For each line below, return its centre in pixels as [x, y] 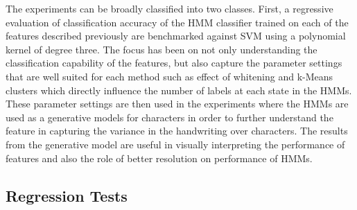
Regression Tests [67, 195]
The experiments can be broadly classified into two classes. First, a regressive [169, 8]
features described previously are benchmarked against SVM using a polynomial [176, 36]
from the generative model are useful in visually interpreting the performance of [175, 144]
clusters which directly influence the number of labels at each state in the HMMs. [179, 90]
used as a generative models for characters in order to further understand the [169, 117]
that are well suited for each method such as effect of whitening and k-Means [169, 76]
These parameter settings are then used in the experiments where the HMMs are [177, 104]
